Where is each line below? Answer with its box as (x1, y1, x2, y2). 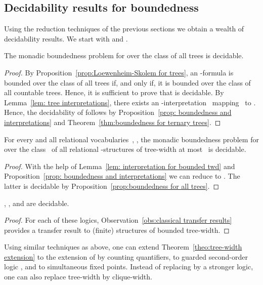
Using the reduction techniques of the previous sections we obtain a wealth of (4, 23, 244, 34)
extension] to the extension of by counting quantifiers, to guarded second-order (4, 251, 248, 262)
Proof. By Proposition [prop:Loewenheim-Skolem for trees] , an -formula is (4, 67, 234, 77)
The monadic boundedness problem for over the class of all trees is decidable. (4, 50, 244, 61)
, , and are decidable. (4, 197, 69, 208)
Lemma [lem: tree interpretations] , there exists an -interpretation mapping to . (4, 97, 256, 107)
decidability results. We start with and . (4, 33, 128, 44)
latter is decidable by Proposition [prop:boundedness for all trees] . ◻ (4, 180, 220, 191)
